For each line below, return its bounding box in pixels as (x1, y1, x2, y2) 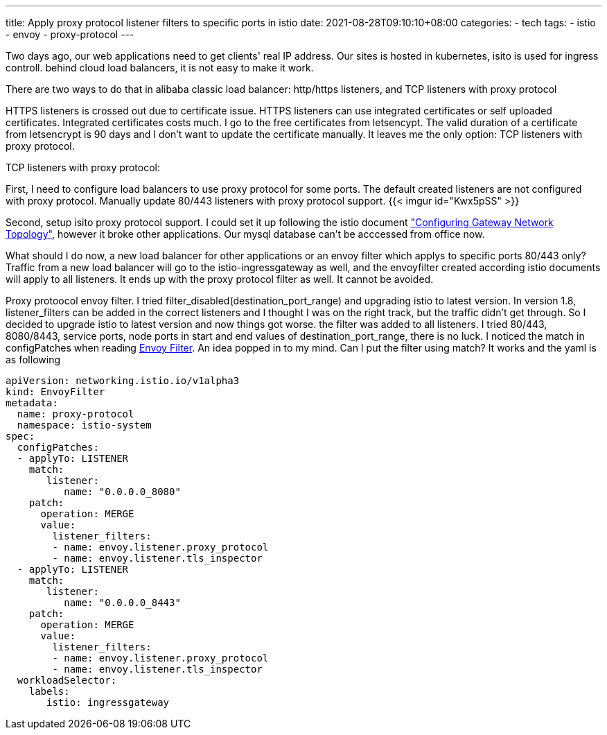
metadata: (6, 397, 58, 408)
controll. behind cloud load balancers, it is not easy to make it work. (6, 62, 314, 73)
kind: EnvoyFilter (6, 386, 105, 397)
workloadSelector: (17, 675, 117, 686)
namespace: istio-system (17, 420, 152, 431)
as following (6, 354, 60, 365)
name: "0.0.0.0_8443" (64, 597, 181, 608)
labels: (28, 686, 70, 697)
